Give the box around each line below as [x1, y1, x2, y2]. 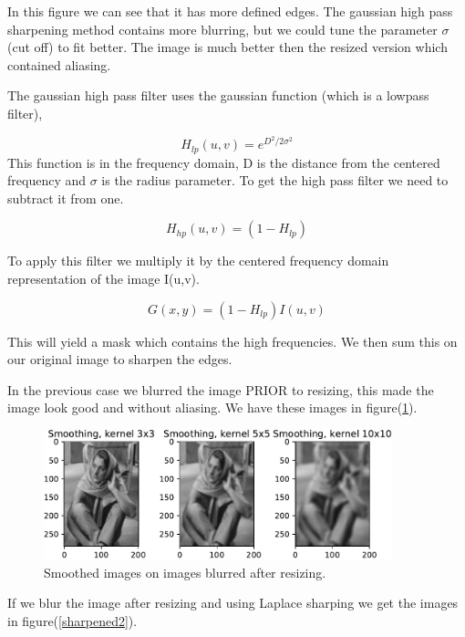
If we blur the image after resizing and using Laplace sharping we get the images [7, 593, 459, 612]
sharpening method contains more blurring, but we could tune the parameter [7, 19, 438, 38]
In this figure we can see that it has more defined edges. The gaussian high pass [7, 2, 453, 20]
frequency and [7, 171, 87, 190]
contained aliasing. [7, 55, 111, 74]
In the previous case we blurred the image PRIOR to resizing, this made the [7, 380, 434, 399]
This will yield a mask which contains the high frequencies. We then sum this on [7, 331, 458, 350]
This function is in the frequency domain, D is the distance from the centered [7, 152, 440, 172]
